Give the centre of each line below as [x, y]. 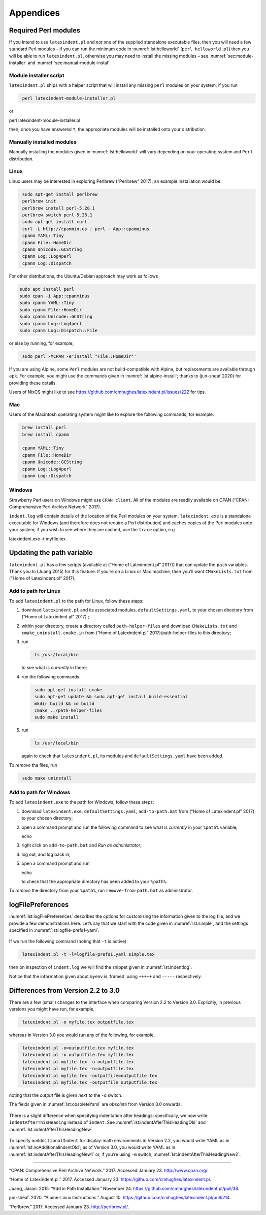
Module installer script [37, 75]
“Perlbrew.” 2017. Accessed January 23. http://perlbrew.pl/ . [69, 1207]
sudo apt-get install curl [55, 222]
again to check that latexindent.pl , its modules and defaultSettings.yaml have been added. [122, 756]
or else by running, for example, [41, 343]
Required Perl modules [45, 30]
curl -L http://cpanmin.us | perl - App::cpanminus [86, 229]
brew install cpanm [46, 434]
